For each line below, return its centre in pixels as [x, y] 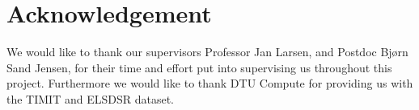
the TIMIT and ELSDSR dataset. [90, 98]
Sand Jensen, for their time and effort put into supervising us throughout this [199, 67]
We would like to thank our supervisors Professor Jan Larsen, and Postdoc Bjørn [207, 52]
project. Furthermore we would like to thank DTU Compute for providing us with [210, 83]
